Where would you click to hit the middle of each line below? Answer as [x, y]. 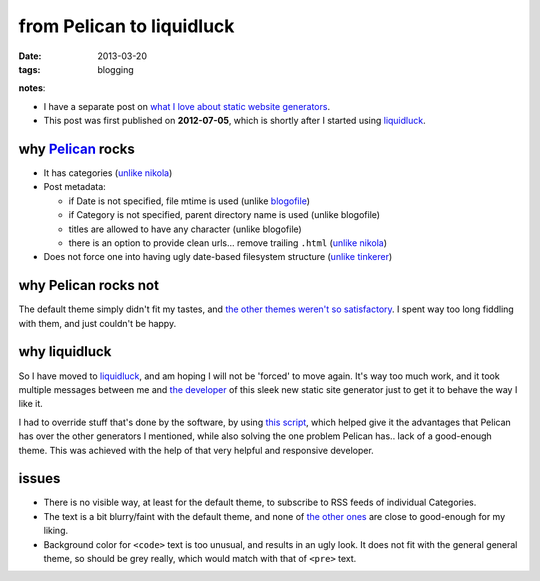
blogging [115, 69]
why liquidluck [65, 351]
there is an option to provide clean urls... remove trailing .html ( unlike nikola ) [228, 242]
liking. [56, 531]
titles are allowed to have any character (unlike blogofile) [185, 229]
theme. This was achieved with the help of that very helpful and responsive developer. [196, 450]
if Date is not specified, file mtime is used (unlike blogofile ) [189, 201]
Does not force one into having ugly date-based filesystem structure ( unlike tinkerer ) [218, 257]
